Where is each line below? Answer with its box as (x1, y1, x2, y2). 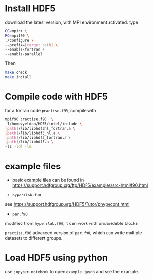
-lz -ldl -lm (5, 144, 32, 149)
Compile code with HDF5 (5, 91, 108, 102)
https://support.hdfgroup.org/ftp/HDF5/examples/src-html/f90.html (12, 182, 148, 188)
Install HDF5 (5, 3, 56, 14)
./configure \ (5, 38, 34, 43)
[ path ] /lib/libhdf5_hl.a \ (5, 131, 60, 136)
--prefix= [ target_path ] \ (5, 42, 58, 47)
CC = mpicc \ (5, 28, 27, 33)
